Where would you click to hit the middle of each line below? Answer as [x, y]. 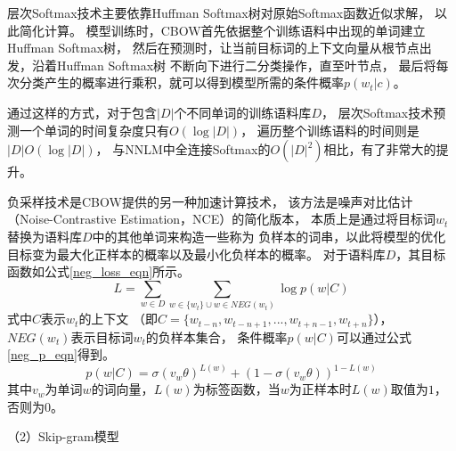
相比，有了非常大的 [380, 149]
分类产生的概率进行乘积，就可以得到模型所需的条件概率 [181, 82]
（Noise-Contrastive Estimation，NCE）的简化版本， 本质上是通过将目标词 [221, 219]
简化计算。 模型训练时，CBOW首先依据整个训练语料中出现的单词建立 [222, 30]
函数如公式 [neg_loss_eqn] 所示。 [99, 271]
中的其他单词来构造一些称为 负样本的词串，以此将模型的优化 [269, 236]
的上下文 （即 [118, 319]
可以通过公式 [374, 336]
